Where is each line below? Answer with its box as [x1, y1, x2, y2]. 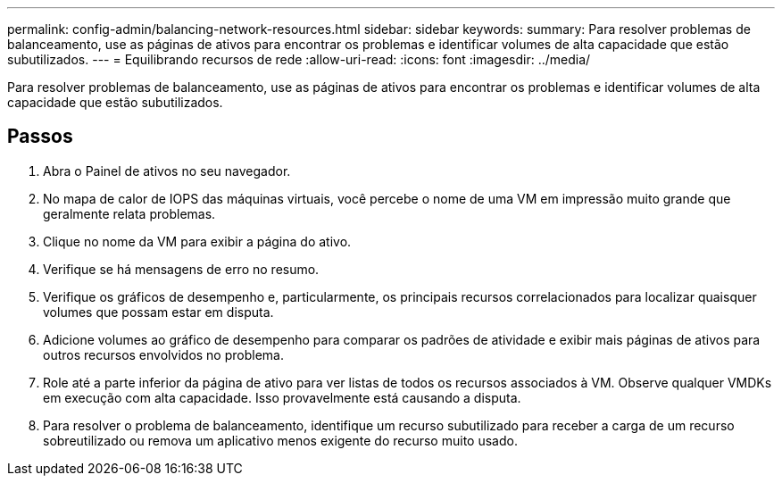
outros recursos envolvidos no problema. [43, 346, 284, 362]
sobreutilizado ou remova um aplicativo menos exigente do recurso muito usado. [43, 432, 518, 448]
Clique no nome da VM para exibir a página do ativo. [43, 233, 352, 249]
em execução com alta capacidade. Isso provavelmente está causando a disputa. [43, 389, 521, 405]
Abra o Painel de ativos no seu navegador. [43, 162, 291, 179]
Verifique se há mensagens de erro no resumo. [43, 261, 320, 277]
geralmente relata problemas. [43, 205, 216, 221]
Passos [7, 125, 73, 148]
